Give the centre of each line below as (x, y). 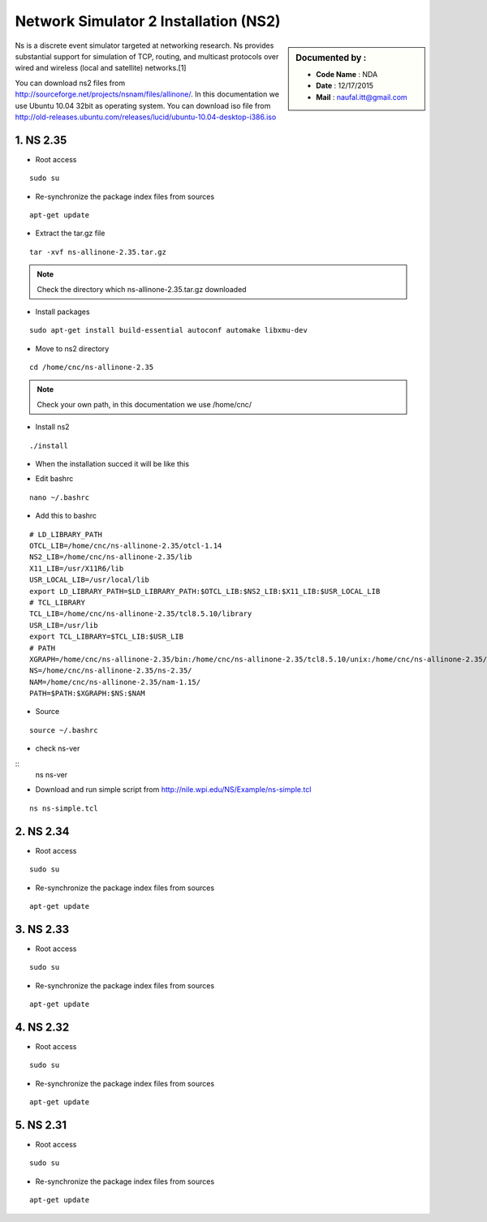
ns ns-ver (52, 775)
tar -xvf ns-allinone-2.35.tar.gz (98, 252)
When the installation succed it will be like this (112, 464)
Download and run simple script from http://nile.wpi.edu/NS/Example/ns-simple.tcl (173, 790)
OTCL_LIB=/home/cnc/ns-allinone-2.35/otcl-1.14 (126, 546)
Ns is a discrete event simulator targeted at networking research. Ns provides (144, 45)
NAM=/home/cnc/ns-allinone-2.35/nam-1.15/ (115, 682)
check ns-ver (58, 749)
